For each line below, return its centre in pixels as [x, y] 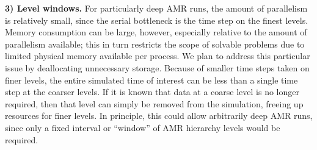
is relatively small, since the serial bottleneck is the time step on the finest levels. [157, 20]
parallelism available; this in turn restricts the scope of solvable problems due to [155, 44]
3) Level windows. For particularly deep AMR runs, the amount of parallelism [156, 8]
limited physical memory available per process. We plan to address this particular [158, 56]
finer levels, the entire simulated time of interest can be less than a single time [151, 80]
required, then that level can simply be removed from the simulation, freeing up [154, 103]
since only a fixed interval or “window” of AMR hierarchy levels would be [143, 127]
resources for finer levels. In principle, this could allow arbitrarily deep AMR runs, [159, 116]
